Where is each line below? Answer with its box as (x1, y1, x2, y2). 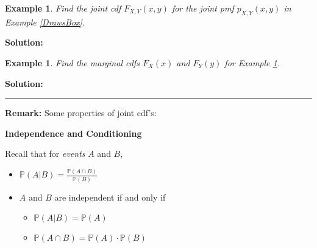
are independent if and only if (54, 190, 166, 203)
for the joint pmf (171, 2, 234, 14)
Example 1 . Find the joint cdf (5, 2, 121, 14)
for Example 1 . (224, 56, 280, 69)
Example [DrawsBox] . (5, 15, 85, 28)
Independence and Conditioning (5, 126, 142, 139)
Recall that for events (5, 147, 85, 160)
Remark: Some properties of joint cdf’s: (5, 106, 157, 119)
